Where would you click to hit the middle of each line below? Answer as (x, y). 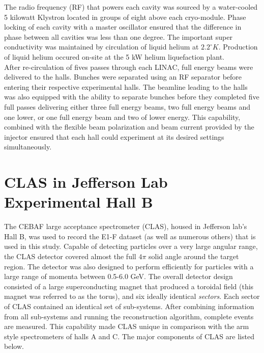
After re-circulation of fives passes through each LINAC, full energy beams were (129, 67)
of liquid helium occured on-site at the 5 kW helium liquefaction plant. (114, 56)
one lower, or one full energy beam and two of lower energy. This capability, (122, 117)
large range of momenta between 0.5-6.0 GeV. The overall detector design (119, 276)
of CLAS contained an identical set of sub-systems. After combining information (129, 306)
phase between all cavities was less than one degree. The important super (118, 36)
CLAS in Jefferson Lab (86, 182)
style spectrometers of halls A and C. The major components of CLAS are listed (129, 336)
